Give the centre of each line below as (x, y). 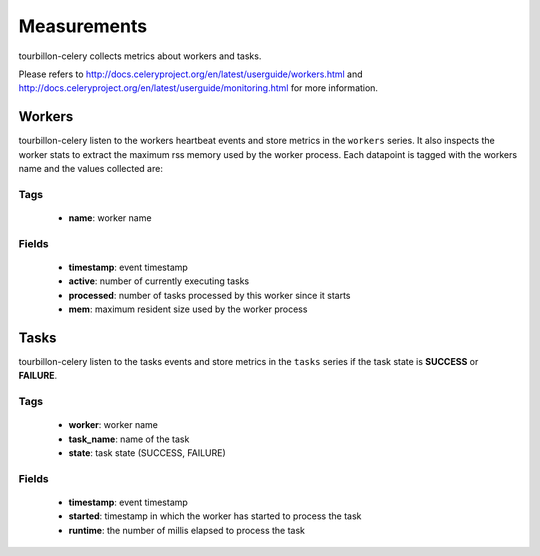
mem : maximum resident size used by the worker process (188, 309)
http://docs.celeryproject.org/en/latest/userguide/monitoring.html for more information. (198, 88)
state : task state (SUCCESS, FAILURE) (147, 453)
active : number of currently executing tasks (159, 281)
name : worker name (110, 217)
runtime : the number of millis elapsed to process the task (186, 530)
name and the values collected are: (91, 169)
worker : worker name (113, 425)
